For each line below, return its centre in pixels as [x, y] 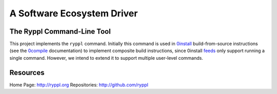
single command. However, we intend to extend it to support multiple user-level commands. [106, 58]
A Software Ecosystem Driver [74, 13]
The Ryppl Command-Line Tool [60, 31]
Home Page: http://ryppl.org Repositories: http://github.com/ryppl [79, 85]
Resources [27, 72]
